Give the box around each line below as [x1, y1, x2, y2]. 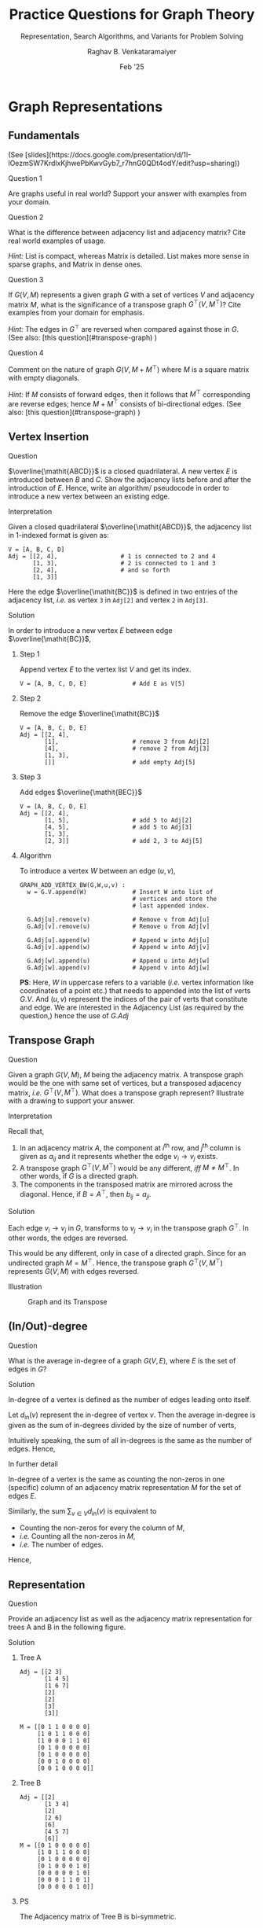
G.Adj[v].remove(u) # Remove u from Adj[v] [27, 922, 210, 930]
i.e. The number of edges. [19, 1540, 104, 1550]
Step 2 [19, 694, 42, 703]
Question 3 [8, 274, 44, 284]
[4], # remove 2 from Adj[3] [44, 745, 210, 752]
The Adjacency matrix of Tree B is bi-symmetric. [19, 1912, 177, 1922]
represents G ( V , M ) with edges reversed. [8, 1266, 140, 1275]
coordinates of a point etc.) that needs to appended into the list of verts [19, 985, 251, 995]
